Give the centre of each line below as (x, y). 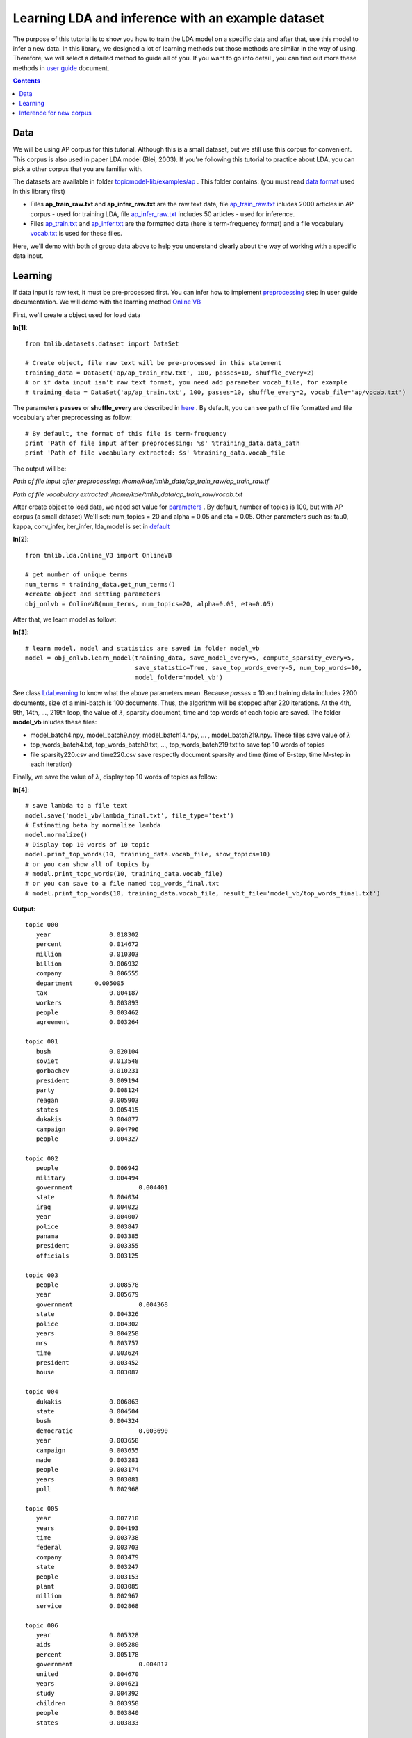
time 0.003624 (87, 1353)
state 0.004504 (87, 1412)
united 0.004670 (87, 1674)
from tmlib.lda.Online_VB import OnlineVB (99, 555)
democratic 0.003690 (102, 1431)
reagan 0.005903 (87, 1100)
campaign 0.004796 (87, 1129)
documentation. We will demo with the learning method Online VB (107, 302)
